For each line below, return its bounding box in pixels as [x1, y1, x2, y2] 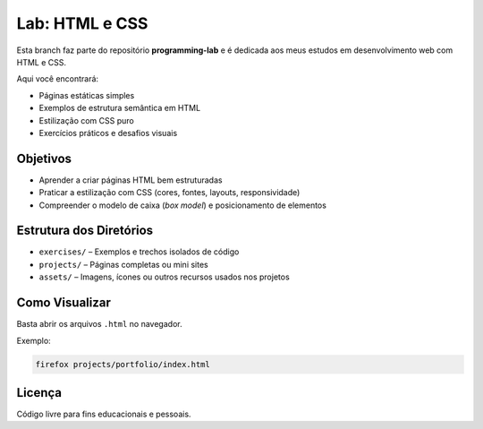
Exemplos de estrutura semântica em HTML [38, 103, 201, 114]
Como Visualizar [16, 296, 111, 311]
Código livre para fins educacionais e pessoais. [16, 408, 191, 420]
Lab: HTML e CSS [16, 13, 148, 33]
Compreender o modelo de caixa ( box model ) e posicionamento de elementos [38, 200, 326, 210]
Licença [16, 385, 63, 400]
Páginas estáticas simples [38, 90, 135, 100]
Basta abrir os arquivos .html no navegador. [16, 319, 182, 330]
